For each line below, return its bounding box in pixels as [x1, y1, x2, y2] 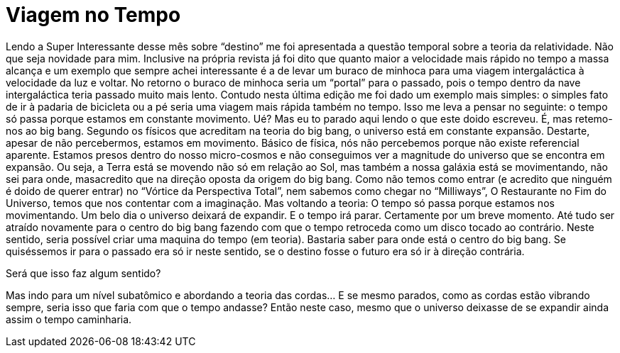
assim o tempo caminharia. [6, 313, 132, 325]
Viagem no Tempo [6, 3, 181, 27]
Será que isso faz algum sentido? [6, 267, 161, 279]
